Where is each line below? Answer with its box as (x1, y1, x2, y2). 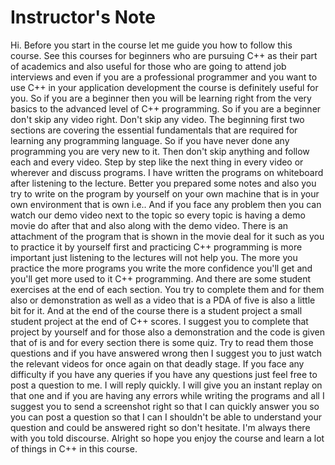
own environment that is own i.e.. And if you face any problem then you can (10, 198, 322, 210)
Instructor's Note (10, 6, 156, 29)
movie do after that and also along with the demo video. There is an (10, 219, 289, 231)
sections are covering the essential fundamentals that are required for (10, 124, 298, 136)
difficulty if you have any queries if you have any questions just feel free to (10, 368, 318, 380)
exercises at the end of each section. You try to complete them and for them (10, 283, 325, 295)
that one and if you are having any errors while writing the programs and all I (10, 389, 325, 401)
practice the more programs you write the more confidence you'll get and (10, 262, 313, 274)
